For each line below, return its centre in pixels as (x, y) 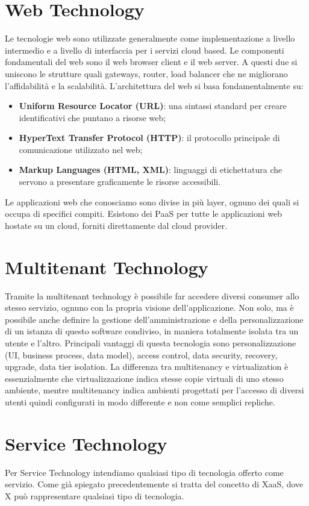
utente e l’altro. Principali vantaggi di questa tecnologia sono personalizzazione (151, 342)
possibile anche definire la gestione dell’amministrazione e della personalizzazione (154, 319)
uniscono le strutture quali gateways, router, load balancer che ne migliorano (146, 73)
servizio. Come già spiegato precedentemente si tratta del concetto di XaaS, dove (154, 484)
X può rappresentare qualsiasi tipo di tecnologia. (95, 495)
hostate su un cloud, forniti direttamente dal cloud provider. (116, 225)
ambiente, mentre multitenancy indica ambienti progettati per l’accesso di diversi (154, 390)
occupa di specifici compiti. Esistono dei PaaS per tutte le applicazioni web (143, 214)
